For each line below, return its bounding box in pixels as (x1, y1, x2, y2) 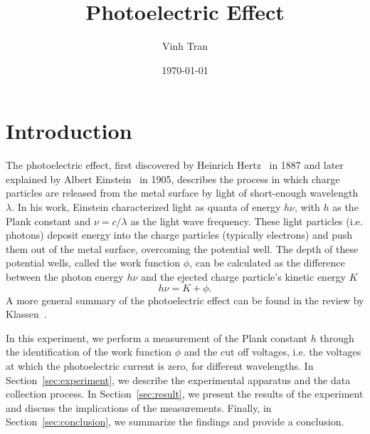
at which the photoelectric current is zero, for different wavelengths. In (6, 358, 314, 373)
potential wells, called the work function (6, 255, 181, 270)
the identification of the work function (6, 344, 172, 359)
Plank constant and (6, 213, 91, 228)
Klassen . (6, 306, 47, 321)
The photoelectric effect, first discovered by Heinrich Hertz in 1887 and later (6, 157, 344, 172)
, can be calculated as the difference (189, 255, 345, 270)
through (319, 330, 354, 345)
